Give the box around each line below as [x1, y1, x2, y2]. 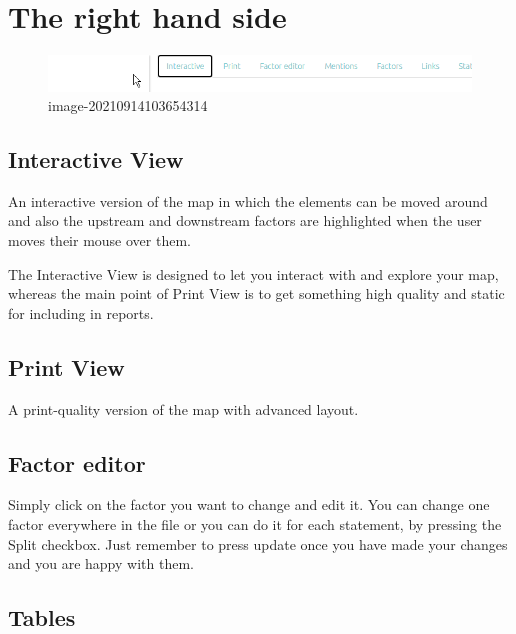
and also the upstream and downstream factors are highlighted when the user [8, 210, 482, 231]
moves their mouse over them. [8, 230, 191, 251]
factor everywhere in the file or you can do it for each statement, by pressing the [8, 514, 502, 535]
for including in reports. [8, 302, 154, 323]
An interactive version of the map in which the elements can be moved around [8, 190, 488, 211]
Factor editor [8, 447, 146, 478]
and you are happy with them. [8, 553, 194, 574]
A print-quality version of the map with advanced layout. [8, 398, 359, 419]
